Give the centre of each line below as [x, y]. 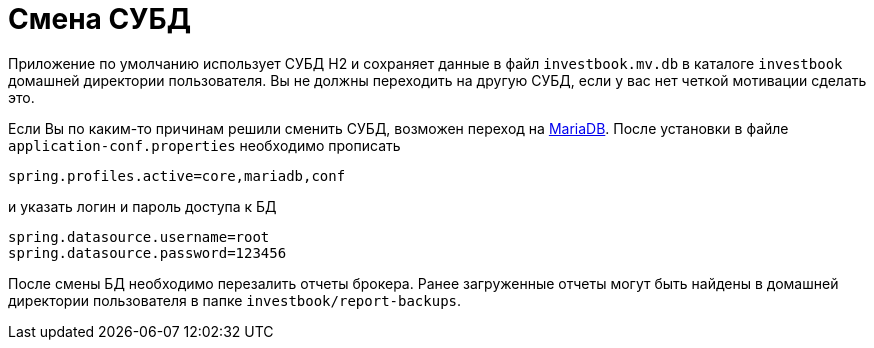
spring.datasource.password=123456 [147, 252]
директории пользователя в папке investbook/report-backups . [235, 300]
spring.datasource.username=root [139, 236]
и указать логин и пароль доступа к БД [142, 206]
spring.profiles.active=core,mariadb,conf [177, 175]
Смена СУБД [99, 19]
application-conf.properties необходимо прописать [204, 145]
